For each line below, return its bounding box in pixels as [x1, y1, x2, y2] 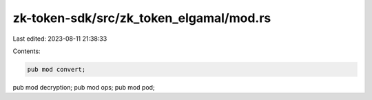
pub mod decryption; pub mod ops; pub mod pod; [12, 83, 155, 91]
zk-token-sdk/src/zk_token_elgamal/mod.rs [12, 10, 271, 26]
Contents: [12, 47, 41, 55]
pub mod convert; [27, 66, 86, 73]
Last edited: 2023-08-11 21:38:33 [12, 34, 107, 43]
